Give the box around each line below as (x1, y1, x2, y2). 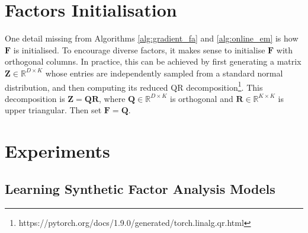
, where (99, 92, 126, 104)
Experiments (5, 139, 110, 163)
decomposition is (5, 92, 65, 104)
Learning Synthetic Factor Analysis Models (5, 179, 275, 197)
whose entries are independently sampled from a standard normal (45, 66, 283, 79)
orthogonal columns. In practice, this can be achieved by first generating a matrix (5, 55, 301, 68)
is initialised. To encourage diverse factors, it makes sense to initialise (13, 43, 265, 56)
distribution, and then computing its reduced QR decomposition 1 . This (5, 79, 263, 93)
